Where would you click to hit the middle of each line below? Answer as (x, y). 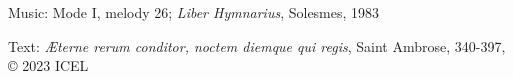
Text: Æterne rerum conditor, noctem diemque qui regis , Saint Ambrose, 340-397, (257, 45)
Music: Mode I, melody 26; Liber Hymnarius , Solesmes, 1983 (194, 12)
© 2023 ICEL (48, 65)
